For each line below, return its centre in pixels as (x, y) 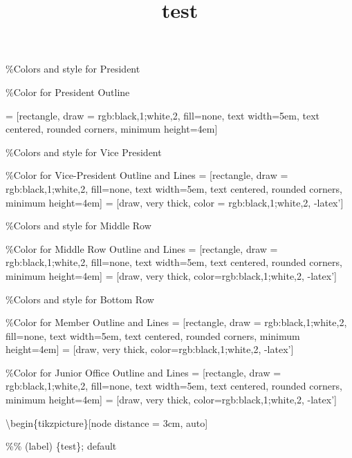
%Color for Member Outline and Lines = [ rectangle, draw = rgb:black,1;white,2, (176, 322)
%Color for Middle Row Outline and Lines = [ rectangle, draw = (142, 248)
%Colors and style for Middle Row (78, 226)
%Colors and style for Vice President (84, 152)
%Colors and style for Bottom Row (80, 299)
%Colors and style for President (73, 69)
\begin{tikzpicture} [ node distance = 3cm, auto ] (107, 422)
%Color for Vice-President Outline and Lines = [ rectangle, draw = (147, 175)
